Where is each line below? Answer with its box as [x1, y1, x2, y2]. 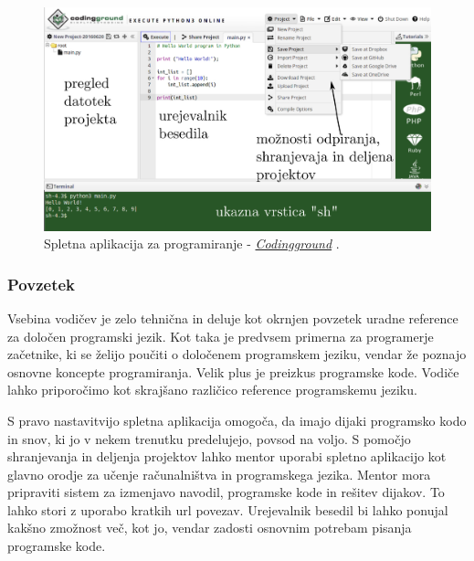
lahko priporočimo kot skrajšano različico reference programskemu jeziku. [7, 380, 417, 399]
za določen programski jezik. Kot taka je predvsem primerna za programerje [7, 326, 434, 345]
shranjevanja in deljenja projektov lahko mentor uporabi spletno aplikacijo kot [7, 447, 447, 466]
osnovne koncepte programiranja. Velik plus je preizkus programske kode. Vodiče [7, 362, 459, 381]
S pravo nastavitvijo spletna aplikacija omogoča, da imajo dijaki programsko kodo [7, 410, 467, 429]
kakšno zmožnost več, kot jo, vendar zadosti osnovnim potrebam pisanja [7, 518, 412, 537]
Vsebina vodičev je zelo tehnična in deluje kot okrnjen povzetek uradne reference [7, 308, 458, 327]
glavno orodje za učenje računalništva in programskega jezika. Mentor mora [7, 464, 431, 483]
